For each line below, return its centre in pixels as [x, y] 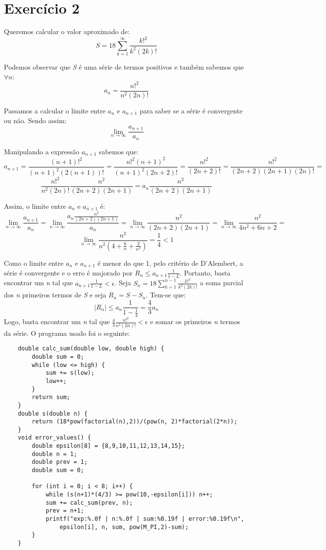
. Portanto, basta [205, 272]
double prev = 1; [60, 462]
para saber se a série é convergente [191, 110]
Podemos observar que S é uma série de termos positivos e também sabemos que [124, 67]
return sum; [51, 397]
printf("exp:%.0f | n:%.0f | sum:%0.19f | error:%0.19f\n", [145, 519]
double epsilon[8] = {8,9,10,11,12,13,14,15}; [109, 446]
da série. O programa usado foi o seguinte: [67, 333]
